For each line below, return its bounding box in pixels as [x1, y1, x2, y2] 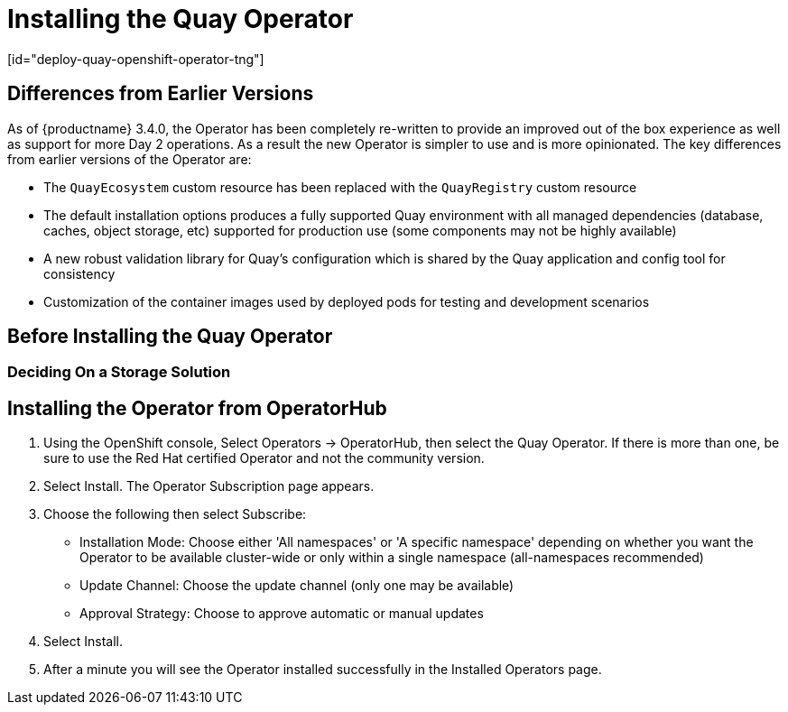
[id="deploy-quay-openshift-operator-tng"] [7, 51, 264, 67]
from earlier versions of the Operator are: [7, 151, 252, 167]
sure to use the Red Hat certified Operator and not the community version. [43, 450, 485, 467]
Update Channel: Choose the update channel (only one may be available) [79, 578, 515, 594]
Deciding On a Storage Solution [7, 363, 231, 382]
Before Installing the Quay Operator [7, 325, 333, 348]
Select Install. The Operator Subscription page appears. [43, 478, 375, 495]
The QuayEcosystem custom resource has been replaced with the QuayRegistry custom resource [43, 179, 637, 195]
